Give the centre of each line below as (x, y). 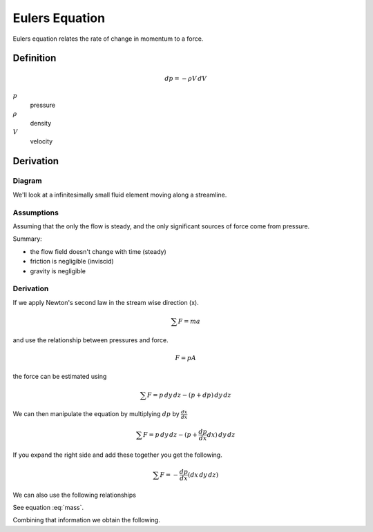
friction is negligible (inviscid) (72, 262)
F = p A (186, 358)
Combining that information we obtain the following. (86, 520)
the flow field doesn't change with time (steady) (98, 251)
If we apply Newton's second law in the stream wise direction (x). (106, 302)
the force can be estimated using (60, 376)
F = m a (189, 321)
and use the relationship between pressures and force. (90, 340)
